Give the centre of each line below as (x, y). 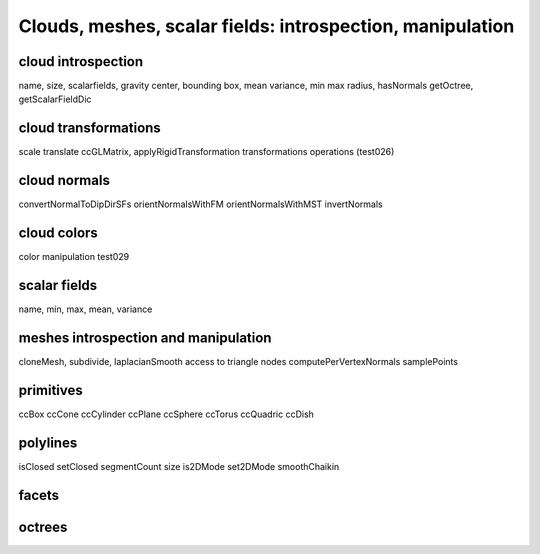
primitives (51, 390)
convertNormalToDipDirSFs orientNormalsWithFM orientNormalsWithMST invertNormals (201, 204)
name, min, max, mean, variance (85, 309)
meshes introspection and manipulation (145, 337)
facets (39, 495)
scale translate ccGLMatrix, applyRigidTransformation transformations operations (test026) (206, 152)
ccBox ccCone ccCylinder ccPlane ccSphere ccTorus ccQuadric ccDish (166, 414)
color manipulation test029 (74, 257)
